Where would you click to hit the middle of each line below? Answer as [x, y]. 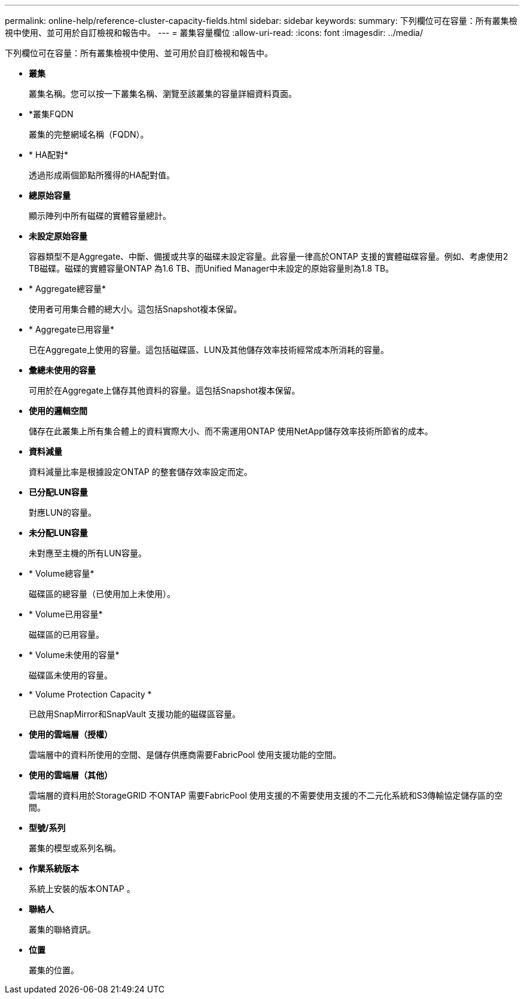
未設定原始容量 [58, 236]
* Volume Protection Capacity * [90, 694]
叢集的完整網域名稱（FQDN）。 [89, 134]
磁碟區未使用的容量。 [71, 675]
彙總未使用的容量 [62, 370]
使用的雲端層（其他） [71, 775]
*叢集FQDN [51, 114]
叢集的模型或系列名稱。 [75, 848]
